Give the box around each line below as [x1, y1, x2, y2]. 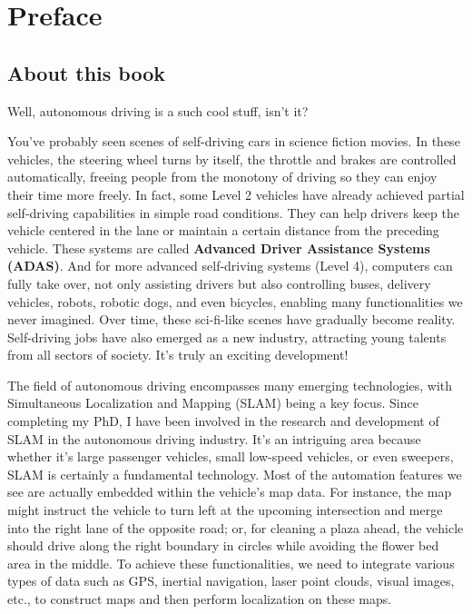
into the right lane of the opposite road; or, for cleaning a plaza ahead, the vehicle [7, 518, 464, 537]
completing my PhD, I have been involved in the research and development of [7, 411, 439, 431]
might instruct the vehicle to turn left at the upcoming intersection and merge [7, 500, 443, 520]
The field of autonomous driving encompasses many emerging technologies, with [7, 375, 453, 394]
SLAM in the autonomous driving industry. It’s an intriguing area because [7, 429, 421, 448]
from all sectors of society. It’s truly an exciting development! [7, 345, 349, 364]
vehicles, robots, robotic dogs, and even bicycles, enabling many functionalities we [7, 292, 463, 311]
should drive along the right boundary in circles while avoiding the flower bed [7, 536, 439, 555]
